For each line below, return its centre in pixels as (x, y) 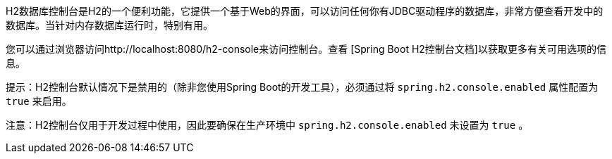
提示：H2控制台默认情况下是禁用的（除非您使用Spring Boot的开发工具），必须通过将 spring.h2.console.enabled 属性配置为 (302, 87)
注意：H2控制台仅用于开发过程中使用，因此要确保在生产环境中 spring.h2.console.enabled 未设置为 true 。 (267, 125)
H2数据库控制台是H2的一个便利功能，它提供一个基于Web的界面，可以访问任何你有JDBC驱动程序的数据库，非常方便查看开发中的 (305, 11)
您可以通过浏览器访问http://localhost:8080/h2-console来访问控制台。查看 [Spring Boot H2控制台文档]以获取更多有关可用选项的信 (306, 49)
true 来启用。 (39, 101)
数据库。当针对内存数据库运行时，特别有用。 (109, 25)
